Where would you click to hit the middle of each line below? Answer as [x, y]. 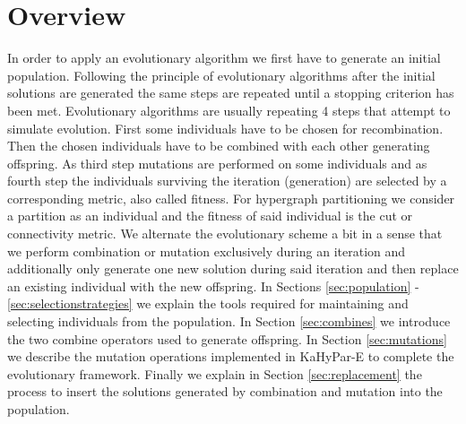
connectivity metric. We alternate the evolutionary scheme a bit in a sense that [225, 234]
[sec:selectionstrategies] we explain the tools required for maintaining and [208, 303]
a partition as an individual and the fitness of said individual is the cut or [210, 216]
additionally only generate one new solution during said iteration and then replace [233, 268]
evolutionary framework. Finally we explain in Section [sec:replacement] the [215, 373]
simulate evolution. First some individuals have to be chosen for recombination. [225, 128]
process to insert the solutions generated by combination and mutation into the [225, 391]
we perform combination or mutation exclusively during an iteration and [207, 251]
